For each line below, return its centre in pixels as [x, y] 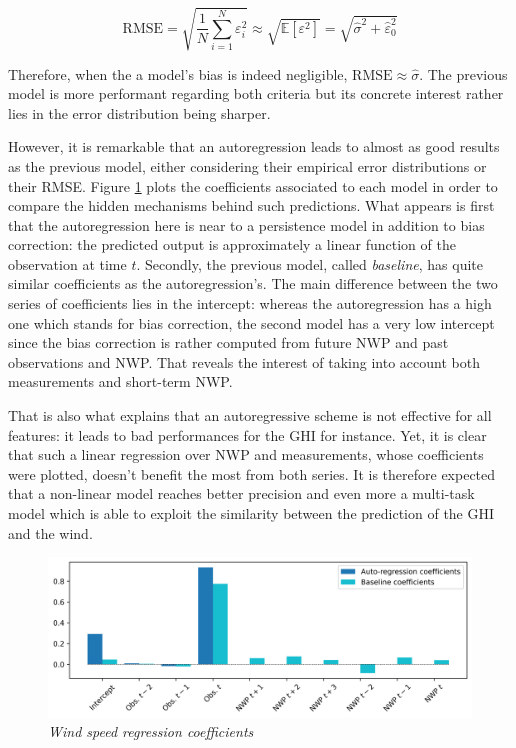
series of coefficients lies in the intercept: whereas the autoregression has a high [250, 303]
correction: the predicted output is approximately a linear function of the [232, 244]
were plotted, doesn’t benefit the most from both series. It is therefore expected [252, 473]
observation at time [67, 263]
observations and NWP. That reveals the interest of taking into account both [244, 361]
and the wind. [50, 532]
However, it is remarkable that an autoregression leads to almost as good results [254, 146]
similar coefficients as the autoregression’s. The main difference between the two [253, 283]
